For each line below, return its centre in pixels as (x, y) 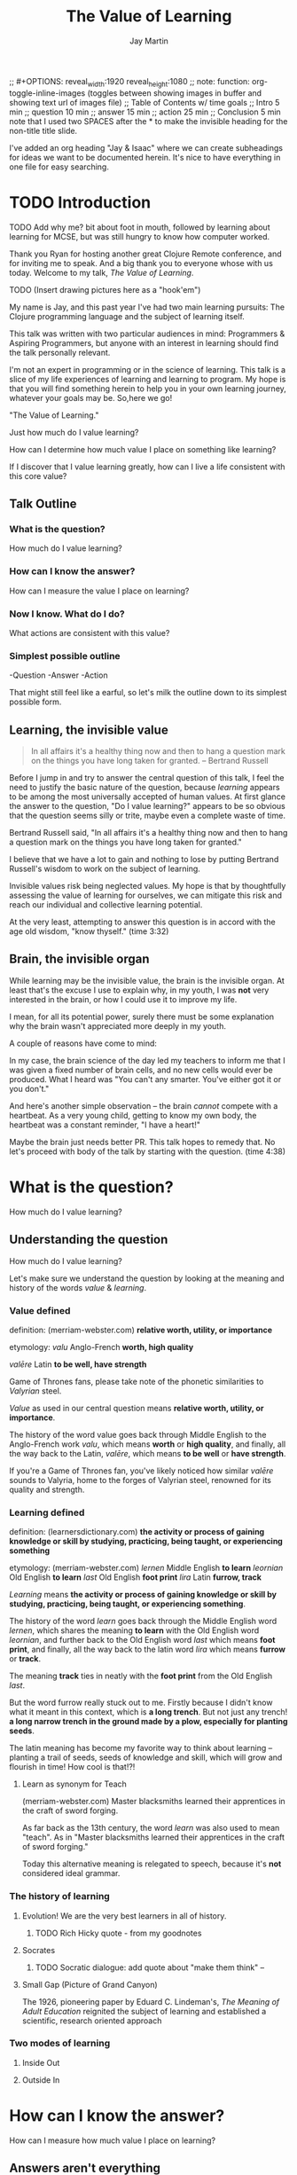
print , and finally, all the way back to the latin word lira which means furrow (148, 1649)
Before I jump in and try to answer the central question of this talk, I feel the (147, 778)
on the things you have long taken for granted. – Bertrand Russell (149, 761)
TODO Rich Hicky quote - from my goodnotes (118, 1933)
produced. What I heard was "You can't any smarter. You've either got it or (145, 1079)
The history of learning (60, 1896)
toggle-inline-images (47, 93)
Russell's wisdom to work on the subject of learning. (105, 869)
